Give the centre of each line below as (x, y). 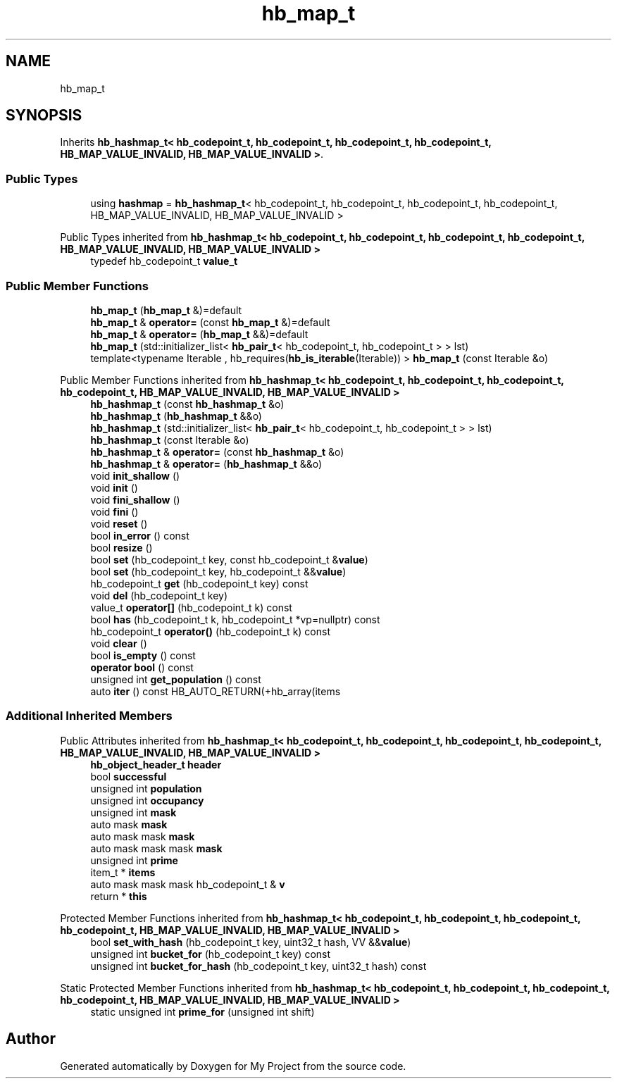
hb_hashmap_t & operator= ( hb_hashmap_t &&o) (206, 463)
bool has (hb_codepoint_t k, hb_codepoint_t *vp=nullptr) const (235, 619)
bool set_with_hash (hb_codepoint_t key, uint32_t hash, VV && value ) (251, 942)
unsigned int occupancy (147, 800)
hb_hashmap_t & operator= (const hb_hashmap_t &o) (217, 451)
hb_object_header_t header (156, 764)
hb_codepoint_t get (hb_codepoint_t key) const (199, 583)
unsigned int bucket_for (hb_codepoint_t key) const (211, 954)
